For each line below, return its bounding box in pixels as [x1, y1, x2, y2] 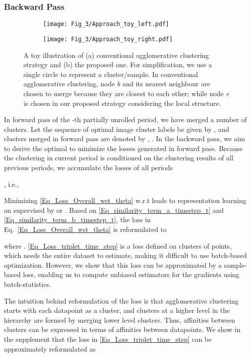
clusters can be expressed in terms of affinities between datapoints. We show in [4, 324, 241, 334]
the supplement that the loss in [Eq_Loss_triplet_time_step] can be [4, 333, 212, 344]
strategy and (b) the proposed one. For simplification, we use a [23, 59, 212, 70]
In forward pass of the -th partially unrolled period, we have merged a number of [4, 114, 247, 125]
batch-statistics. [4, 279, 51, 289]
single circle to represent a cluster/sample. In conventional [23, 69, 198, 79]
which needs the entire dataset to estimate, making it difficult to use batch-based [4, 250, 247, 260]
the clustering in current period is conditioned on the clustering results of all [4, 153, 233, 163]
